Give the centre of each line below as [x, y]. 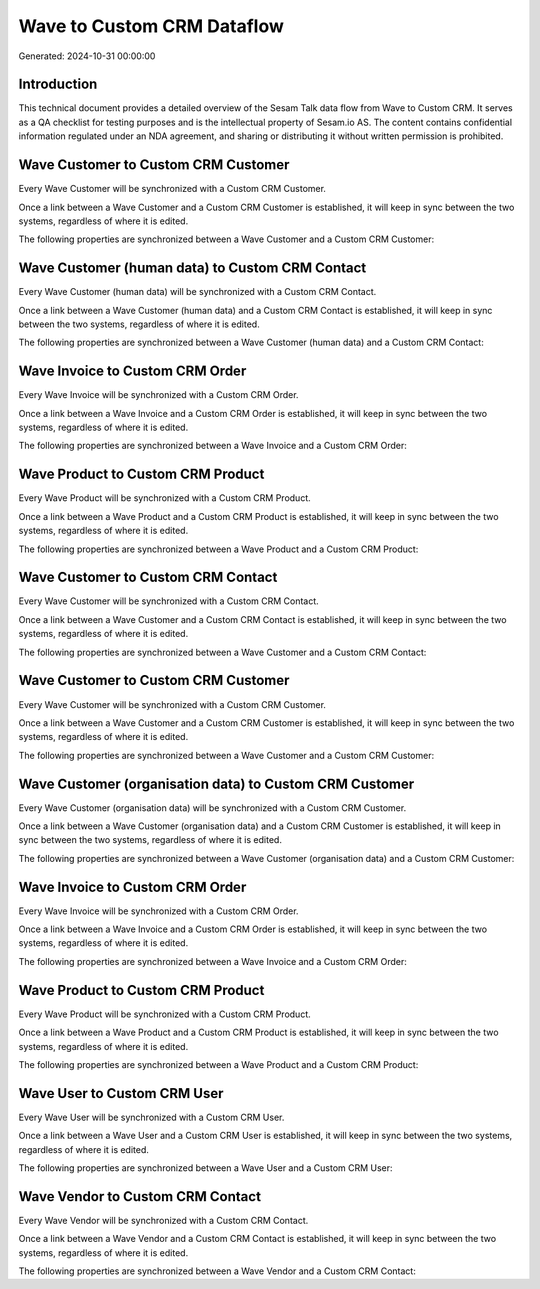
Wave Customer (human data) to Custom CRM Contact [192, 268]
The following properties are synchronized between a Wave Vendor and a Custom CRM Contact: [217, 1271]
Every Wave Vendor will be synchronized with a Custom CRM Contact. [163, 1220]
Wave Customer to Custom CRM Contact [148, 577]
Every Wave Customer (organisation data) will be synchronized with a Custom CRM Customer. [212, 807]
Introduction [58, 84]
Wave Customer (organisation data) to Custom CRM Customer [216, 783]
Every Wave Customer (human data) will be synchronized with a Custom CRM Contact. [197, 292]
